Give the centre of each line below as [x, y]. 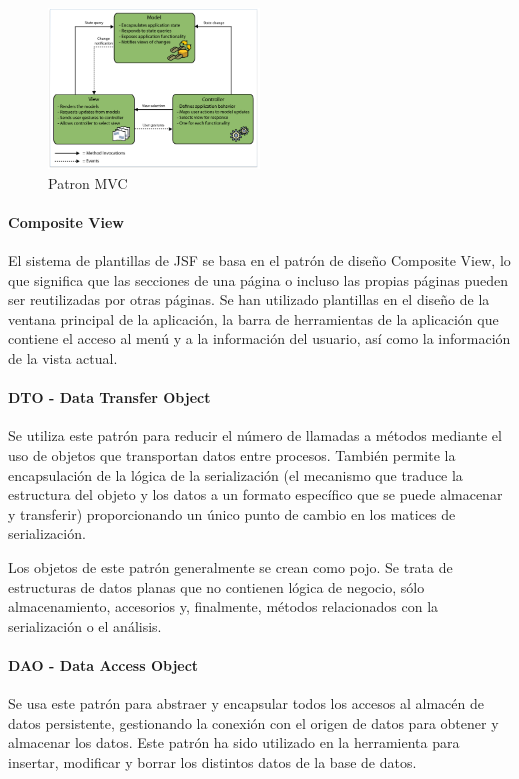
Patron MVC [88, 182]
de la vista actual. [63, 357]
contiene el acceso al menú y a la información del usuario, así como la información [259, 338]
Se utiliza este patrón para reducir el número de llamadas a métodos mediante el [255, 435]
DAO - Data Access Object [103, 664]
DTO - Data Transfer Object [109, 397]
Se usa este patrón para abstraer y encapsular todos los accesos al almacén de [246, 703]
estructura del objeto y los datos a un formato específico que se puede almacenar [255, 494]
